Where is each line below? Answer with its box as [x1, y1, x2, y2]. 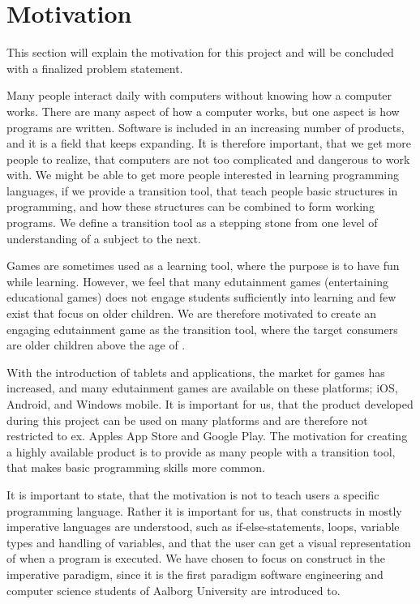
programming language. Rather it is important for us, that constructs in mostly [6, 502, 402, 519]
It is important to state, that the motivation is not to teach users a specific [6, 486, 379, 503]
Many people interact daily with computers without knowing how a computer [6, 87, 392, 104]
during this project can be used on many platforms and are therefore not [6, 411, 368, 428]
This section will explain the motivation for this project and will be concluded [6, 44, 394, 61]
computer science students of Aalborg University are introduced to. [6, 581, 341, 598]
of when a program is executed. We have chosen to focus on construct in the [6, 550, 386, 567]
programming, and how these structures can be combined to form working [6, 198, 375, 215]
